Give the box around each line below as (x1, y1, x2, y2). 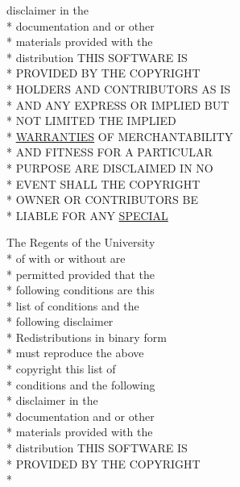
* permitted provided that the (6, 265, 155, 282)
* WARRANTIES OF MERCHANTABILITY (6, 127, 234, 144)
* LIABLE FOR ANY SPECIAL (6, 206, 168, 223)
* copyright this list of (6, 360, 116, 377)
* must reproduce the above (6, 344, 144, 361)
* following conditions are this (6, 281, 155, 298)
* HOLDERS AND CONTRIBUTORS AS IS (6, 80, 231, 97)
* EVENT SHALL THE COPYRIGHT (6, 175, 201, 192)
